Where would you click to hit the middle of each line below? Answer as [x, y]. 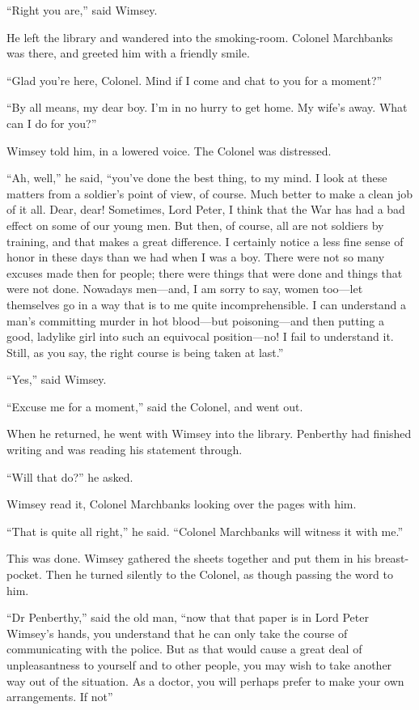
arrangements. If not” [60, 697]
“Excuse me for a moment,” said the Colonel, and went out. [155, 406]
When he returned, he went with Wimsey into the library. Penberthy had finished [209, 434]
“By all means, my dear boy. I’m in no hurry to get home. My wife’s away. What [207, 107]
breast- [392, 558]
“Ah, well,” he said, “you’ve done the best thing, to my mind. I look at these [197, 178]
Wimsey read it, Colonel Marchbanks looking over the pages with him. [182, 504]
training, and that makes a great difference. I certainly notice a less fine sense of [205, 241]
